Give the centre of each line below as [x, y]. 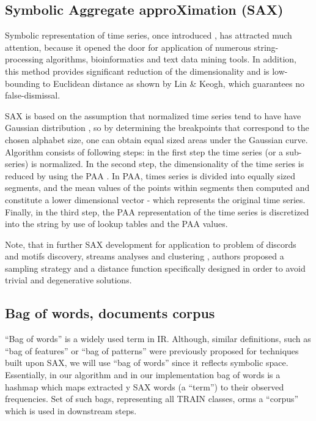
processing [24, 59]
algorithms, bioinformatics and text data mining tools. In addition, [171, 59]
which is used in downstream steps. [71, 410]
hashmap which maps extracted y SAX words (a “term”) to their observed [145, 386]
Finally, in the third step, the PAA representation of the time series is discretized [157, 211]
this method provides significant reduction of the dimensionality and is [137, 71]
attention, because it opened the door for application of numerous [128, 47]
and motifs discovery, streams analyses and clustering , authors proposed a [145, 256]
